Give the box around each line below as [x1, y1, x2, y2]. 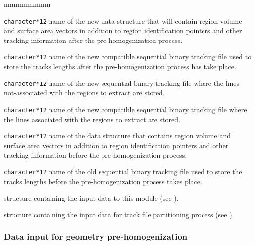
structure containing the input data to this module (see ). [4, 193, 179, 203]
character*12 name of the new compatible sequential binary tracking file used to [4, 51, 252, 62]
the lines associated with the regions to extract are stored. [4, 114, 180, 124]
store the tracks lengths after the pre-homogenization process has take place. [4, 61, 236, 72]
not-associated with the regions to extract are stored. [4, 87, 165, 98]
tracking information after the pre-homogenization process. [4, 35, 183, 45]
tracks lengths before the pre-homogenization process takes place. [4, 176, 202, 186]
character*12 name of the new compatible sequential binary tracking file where [4, 104, 247, 114]
